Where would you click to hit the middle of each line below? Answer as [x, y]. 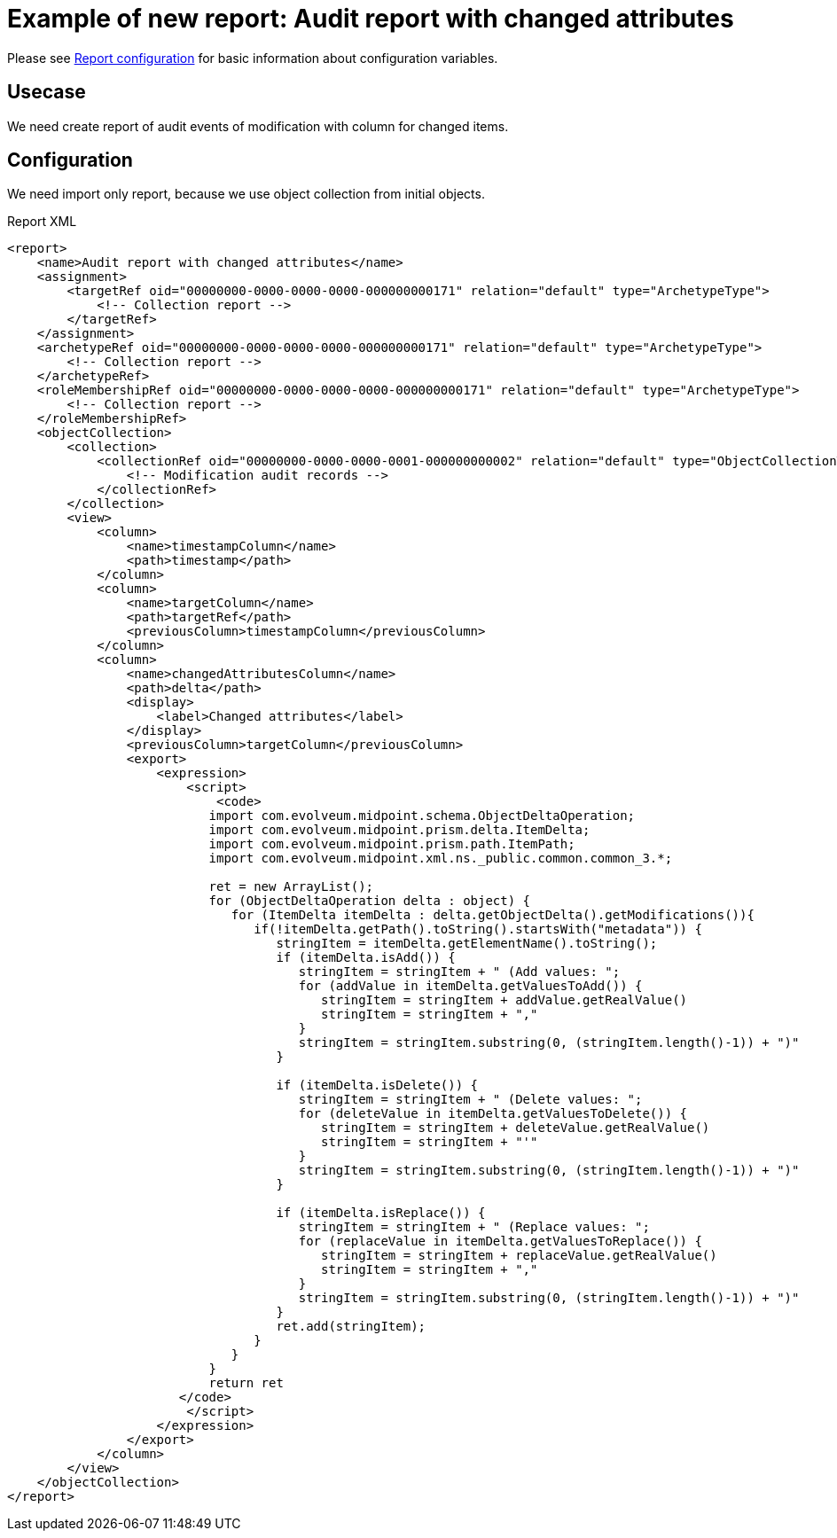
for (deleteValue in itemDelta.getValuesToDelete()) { [493, 1114]
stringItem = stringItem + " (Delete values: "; [470, 1100]
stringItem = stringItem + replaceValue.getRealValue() [519, 1256]
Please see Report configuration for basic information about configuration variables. [253, 58]
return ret [246, 1383]
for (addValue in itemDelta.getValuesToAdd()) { [470, 986]
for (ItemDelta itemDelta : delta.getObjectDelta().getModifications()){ [493, 915]
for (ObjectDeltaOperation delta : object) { [370, 901]
